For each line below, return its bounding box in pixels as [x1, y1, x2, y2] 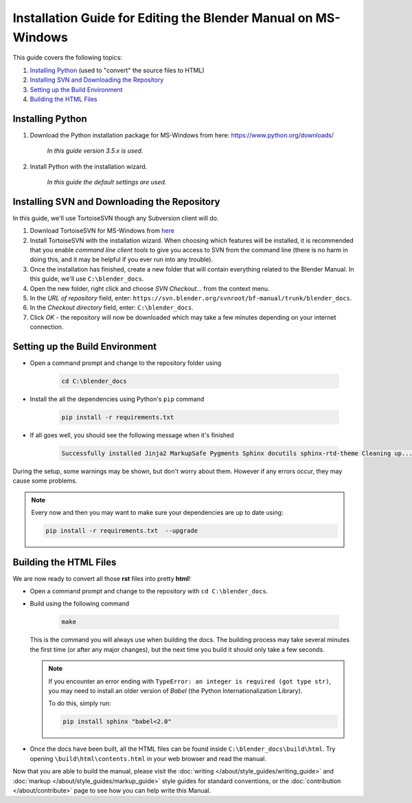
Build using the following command [30, 599, 130, 608]
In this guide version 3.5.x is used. [47, 146, 144, 155]
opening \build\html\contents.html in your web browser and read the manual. [30, 754, 267, 762]
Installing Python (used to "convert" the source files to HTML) [30, 66, 205, 74]
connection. [30, 323, 64, 331]
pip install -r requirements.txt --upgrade [45, 527, 198, 535]
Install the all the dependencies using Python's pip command [30, 395, 205, 404]
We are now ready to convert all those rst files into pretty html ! [12, 574, 191, 582]
